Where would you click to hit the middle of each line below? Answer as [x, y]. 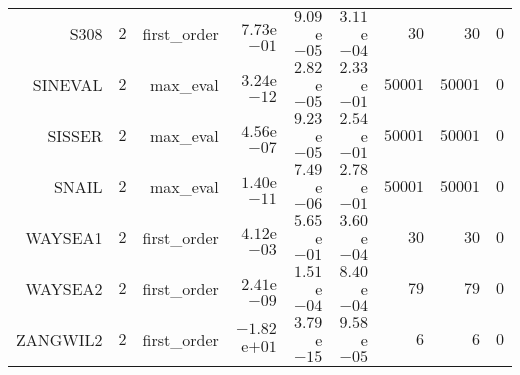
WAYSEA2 [64, 288]
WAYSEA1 [64, 237]
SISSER [75, 135]
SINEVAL [67, 84]
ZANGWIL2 [59, 339]
